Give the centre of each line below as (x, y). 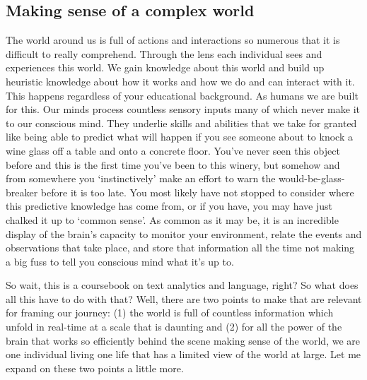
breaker (22, 192)
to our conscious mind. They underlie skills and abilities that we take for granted (181, 123)
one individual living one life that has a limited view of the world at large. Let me (183, 354)
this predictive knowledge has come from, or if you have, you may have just (169, 206)
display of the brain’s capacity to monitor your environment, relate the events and (184, 233)
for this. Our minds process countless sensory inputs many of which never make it (183, 109)
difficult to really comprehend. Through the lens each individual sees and (164, 53)
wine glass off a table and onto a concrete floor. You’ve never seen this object (173, 150)
